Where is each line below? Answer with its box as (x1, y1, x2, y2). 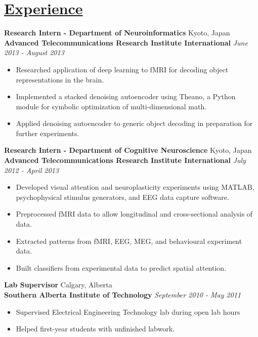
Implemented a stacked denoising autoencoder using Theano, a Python (16, 91, 236, 102)
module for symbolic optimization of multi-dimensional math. (16, 101, 207, 111)
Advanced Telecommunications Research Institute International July (4, 155, 246, 165)
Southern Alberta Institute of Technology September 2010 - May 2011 (4, 289, 241, 300)
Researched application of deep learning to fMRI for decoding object (16, 64, 229, 74)
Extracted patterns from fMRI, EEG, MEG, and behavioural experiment (16, 235, 242, 246)
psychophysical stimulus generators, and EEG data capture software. (16, 191, 229, 202)
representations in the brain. (16, 74, 104, 85)
